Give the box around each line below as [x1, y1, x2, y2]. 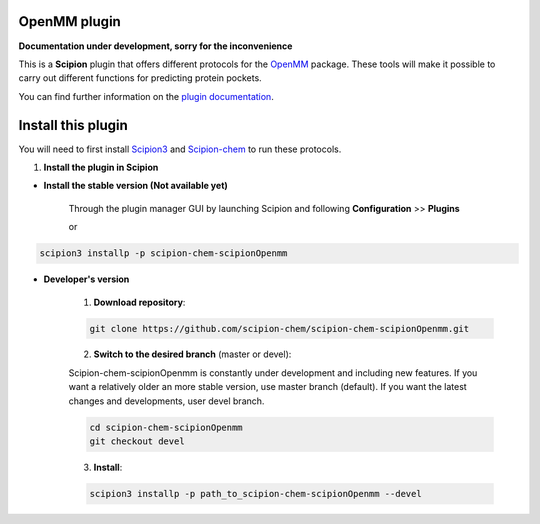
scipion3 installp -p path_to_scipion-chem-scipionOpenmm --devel [89, 488, 422, 499]
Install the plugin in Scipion [43, 161, 159, 173]
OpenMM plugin [18, 13, 122, 30]
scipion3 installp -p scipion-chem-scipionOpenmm [39, 248, 288, 259]
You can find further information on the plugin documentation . [18, 90, 274, 102]
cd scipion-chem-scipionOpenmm [89, 421, 244, 433]
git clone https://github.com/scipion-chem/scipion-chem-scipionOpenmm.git [89, 323, 470, 334]
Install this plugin [18, 116, 129, 134]
